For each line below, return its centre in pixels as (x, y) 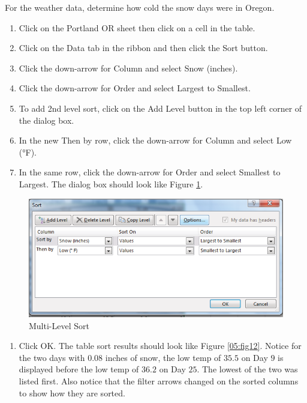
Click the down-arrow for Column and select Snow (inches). (128, 68)
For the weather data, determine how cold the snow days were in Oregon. (140, 7)
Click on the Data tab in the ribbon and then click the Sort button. (143, 48)
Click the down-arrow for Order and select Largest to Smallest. (135, 88)
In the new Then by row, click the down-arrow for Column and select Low (155, 140)
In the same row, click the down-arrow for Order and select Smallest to (150, 172)
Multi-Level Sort (59, 325)
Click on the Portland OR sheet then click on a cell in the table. (137, 27)
